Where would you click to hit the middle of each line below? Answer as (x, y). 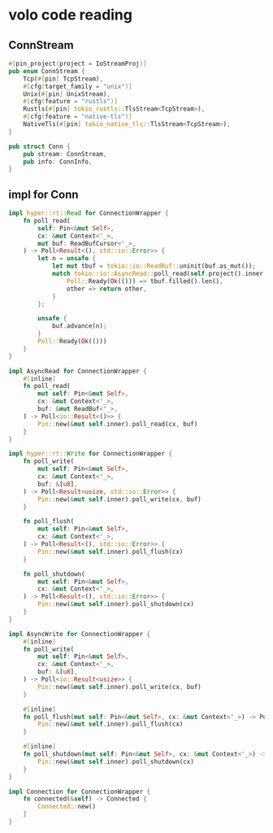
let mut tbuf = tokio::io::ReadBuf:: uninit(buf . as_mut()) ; (154, 266)
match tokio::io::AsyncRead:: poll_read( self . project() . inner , (159, 274)
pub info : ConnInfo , (58, 161)
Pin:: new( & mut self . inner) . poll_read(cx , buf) (118, 424)
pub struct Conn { (39, 146)
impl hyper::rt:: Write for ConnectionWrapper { (91, 454)
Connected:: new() (67, 807)
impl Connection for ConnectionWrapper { (80, 792)
